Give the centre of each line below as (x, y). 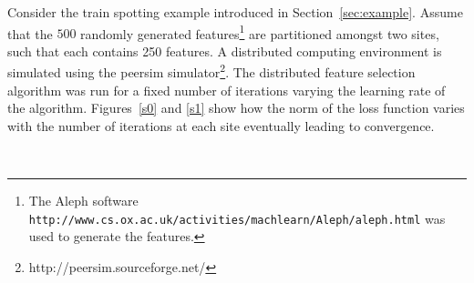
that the (30, 33)
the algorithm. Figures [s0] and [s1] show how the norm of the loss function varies (236, 108)
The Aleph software (83, 201)
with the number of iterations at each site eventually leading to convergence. (221, 125)
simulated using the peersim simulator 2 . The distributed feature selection (211, 71)
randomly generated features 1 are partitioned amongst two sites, (260, 32)
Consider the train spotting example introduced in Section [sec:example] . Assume (235, 12)
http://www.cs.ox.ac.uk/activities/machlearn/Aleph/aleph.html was (237, 218)
